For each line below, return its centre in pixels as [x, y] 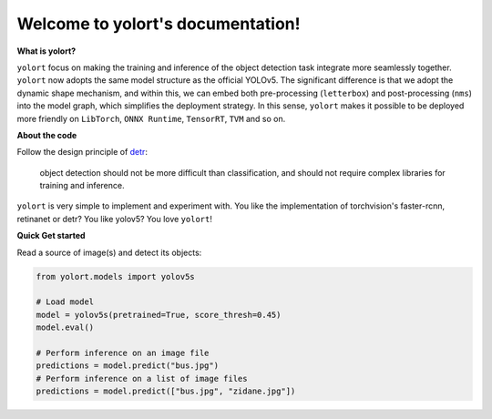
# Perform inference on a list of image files [142, 378]
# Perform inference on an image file [123, 353]
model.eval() [65, 327]
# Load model [65, 302]
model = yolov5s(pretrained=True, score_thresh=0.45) [159, 315]
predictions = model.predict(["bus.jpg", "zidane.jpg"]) [166, 391]
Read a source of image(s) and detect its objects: [109, 252]
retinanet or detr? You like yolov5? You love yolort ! [115, 219]
